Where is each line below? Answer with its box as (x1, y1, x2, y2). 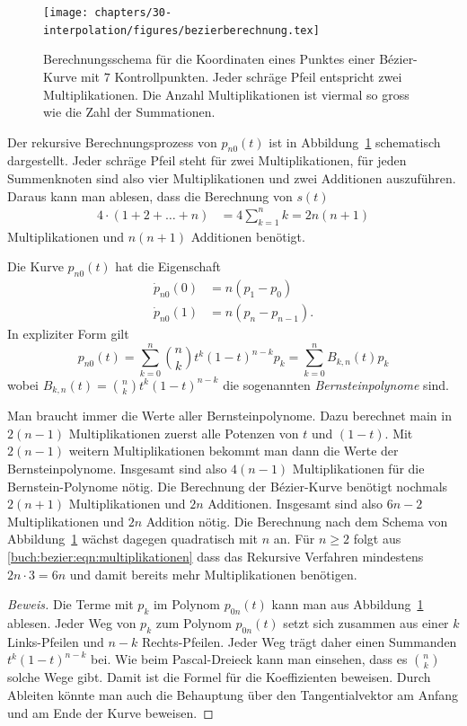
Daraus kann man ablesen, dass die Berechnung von (7, 186, 293, 205)
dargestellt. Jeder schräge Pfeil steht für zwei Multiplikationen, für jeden (7, 151, 407, 170)
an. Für (273, 529, 315, 548)
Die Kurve (7, 257, 64, 276)
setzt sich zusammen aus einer (283, 613, 449, 632)
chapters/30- (94, 6, 172, 19)
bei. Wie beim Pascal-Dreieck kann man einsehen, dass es (91, 650, 408, 668)
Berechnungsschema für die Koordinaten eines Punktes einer (43, 49, 375, 68)
